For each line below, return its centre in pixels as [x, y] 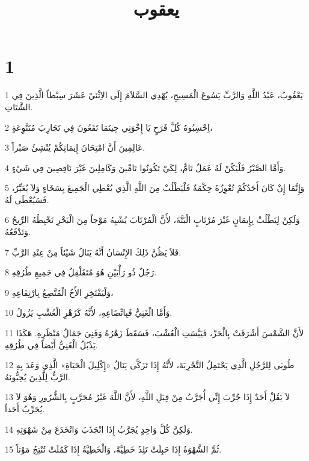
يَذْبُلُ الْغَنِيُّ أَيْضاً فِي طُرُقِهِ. [51, 344]
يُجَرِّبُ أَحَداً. [25, 409]
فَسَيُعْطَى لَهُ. [27, 199]
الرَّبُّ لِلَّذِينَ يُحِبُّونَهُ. [38, 376]
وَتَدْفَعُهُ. [18, 232]
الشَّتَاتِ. [19, 106]
